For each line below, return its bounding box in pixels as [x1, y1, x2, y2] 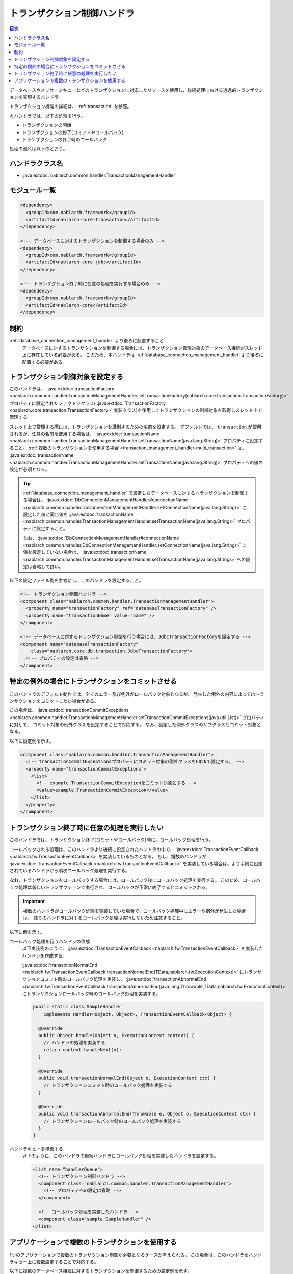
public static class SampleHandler [33, 1004, 122, 1010]
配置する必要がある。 [22, 359, 67, 365]
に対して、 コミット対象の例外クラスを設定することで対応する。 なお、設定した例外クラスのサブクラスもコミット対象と [9, 722, 261, 728]
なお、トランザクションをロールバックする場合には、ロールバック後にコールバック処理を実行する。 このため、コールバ [9, 877, 261, 883]
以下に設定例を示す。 [9, 738, 54, 744]
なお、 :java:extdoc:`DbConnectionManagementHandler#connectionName [23, 535, 179, 541]
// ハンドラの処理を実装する [43, 1040, 105, 1046]
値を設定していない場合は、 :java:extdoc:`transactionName [23, 549, 147, 555]
